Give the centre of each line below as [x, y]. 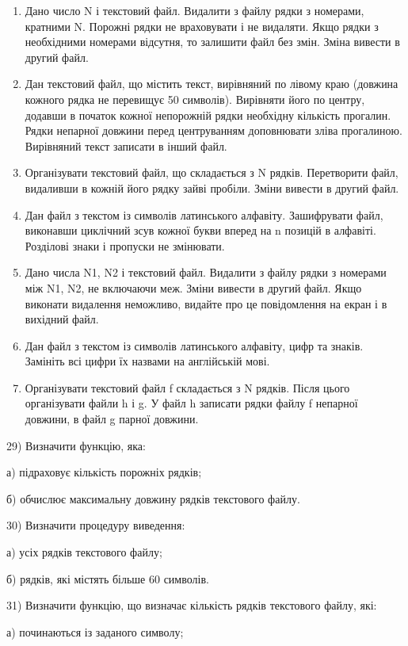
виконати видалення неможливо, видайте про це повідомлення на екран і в [206, 303]
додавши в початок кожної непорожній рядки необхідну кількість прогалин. [208, 115]
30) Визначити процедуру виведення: [96, 525]
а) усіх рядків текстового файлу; [84, 552]
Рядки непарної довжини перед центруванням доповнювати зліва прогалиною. [214, 130]
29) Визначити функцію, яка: [76, 445]
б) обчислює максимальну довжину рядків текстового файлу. [153, 498]
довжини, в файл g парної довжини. [112, 419]
